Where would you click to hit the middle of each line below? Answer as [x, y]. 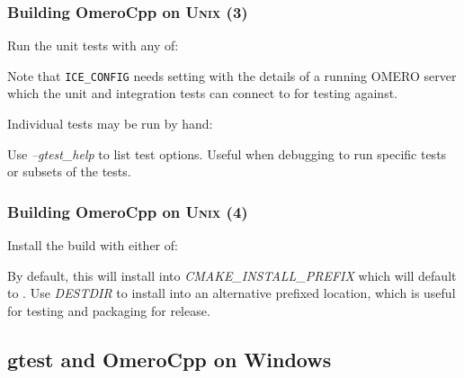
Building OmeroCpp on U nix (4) [128, 211]
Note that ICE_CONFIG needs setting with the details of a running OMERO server [232, 75]
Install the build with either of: [93, 245]
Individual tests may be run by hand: [110, 124]
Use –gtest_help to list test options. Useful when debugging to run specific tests [227, 153]
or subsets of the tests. [69, 171]
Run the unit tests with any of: [93, 45]
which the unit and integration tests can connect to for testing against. [202, 93]
